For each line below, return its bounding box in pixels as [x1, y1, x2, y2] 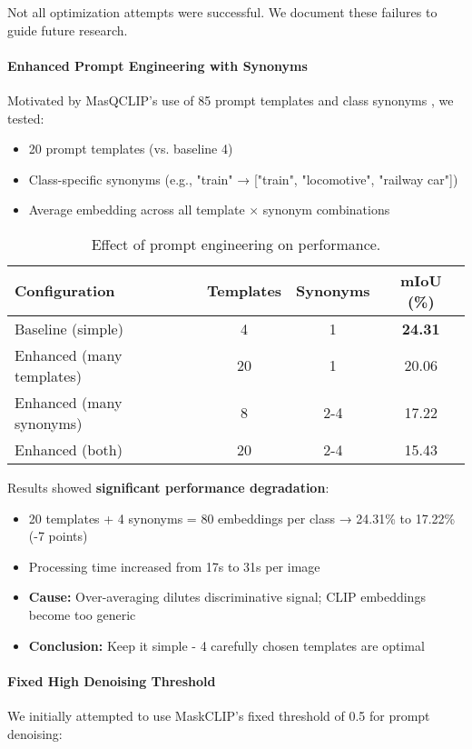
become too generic [28, 604, 136, 624]
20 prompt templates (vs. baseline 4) [28, 139, 233, 158]
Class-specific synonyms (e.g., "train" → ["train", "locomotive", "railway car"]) [28, 169, 458, 188]
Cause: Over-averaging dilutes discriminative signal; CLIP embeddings [28, 587, 426, 606]
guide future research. [7, 20, 128, 39]
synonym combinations [262, 200, 390, 219]
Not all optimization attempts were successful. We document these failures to [7, 3, 438, 21]
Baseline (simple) [15, 317, 123, 339]
